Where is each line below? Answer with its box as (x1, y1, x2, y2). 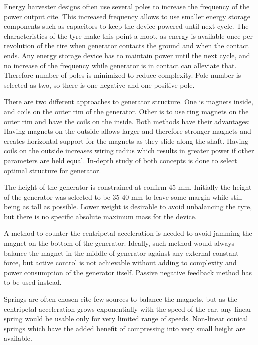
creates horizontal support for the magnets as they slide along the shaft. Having (4, 135, 249, 146)
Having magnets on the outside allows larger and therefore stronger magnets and (4, 126, 251, 136)
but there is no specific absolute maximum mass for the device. (4, 211, 197, 221)
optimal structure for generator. (4, 165, 101, 175)
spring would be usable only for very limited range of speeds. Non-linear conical (4, 313, 248, 324)
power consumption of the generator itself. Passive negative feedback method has (4, 267, 252, 277)
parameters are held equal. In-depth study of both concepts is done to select (4, 155, 237, 165)
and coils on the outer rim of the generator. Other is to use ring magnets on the (4, 106, 249, 116)
